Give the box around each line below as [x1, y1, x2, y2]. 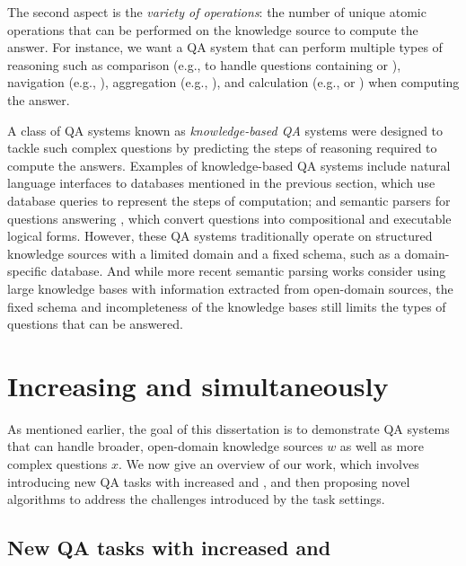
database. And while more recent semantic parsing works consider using [50, 261, 446, 280]
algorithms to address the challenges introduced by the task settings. [7, 490, 385, 509]
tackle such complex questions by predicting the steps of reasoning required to [7, 138, 437, 157]
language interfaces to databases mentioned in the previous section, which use [7, 173, 435, 192]
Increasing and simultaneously [7, 367, 389, 403]
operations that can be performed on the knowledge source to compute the [7, 20, 418, 39]
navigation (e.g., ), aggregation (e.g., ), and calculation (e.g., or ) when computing [7, 73, 460, 92]
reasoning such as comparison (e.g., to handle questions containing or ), [7, 55, 401, 74]
